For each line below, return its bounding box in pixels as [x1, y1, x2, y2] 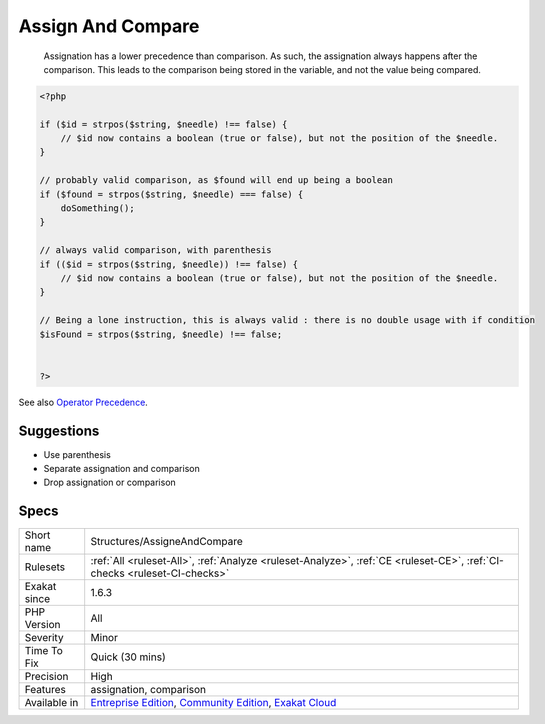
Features [24, 683, 67, 697]
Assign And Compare [18, 15, 200, 37]
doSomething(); [60, 203, 135, 214]
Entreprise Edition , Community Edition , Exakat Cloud [90, 696, 337, 710]
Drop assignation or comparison [43, 476, 177, 489]
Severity [24, 631, 64, 645]
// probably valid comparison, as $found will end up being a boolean [39, 175, 394, 186]
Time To [24, 644, 64, 658]
